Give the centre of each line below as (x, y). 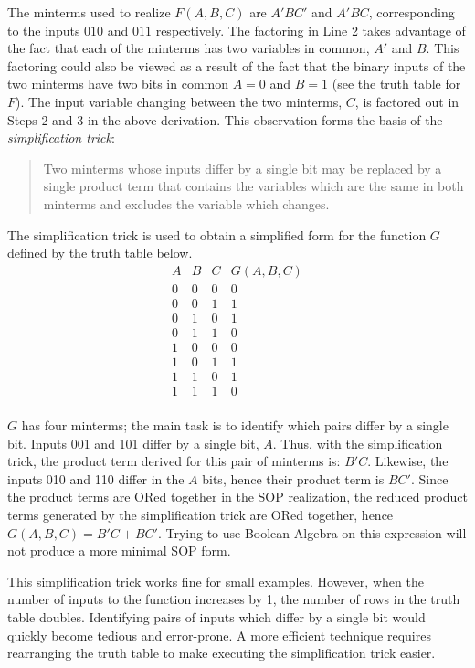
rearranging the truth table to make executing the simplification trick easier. (222, 653)
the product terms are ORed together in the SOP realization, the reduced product (237, 497)
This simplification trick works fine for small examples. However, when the (216, 581)
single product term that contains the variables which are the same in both (253, 186)
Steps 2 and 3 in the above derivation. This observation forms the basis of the (225, 119)
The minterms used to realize (89, 12)
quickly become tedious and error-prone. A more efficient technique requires (219, 635)
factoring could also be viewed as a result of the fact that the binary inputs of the (237, 65)
